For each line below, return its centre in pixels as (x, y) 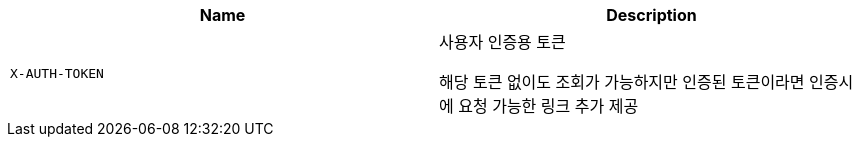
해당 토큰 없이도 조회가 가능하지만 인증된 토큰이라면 (622, 82)
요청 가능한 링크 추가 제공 (548, 106)
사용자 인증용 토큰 (502, 42)
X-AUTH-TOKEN (57, 73)
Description (651, 15)
